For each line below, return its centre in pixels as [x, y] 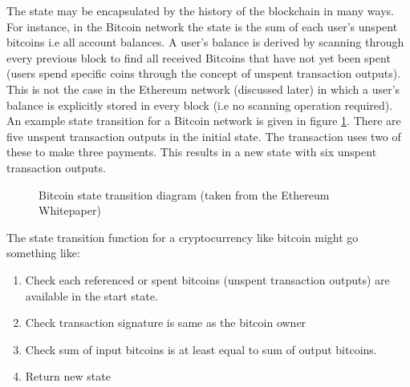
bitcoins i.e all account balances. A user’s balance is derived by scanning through [205, 42]
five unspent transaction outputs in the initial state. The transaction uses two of [204, 136]
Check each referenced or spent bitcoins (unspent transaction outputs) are [207, 279]
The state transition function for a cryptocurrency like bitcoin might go [183, 237]
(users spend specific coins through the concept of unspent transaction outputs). [204, 73]
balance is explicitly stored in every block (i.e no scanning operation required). [200, 105]
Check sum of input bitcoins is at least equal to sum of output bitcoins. [201, 349]
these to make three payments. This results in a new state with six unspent [192, 152]
